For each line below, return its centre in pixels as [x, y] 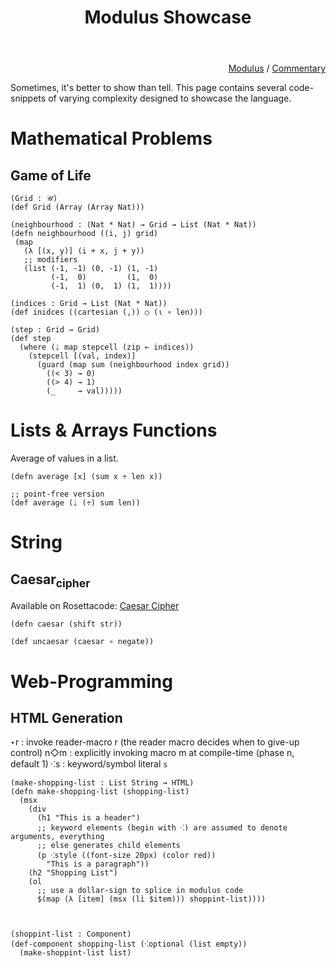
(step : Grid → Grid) [55, 330]
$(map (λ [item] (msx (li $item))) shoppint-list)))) [151, 899]
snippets [28, 98]
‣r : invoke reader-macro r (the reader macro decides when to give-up [155, 742]
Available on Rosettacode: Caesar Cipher [95, 606]
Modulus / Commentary [277, 68]
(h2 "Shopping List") [73, 873]
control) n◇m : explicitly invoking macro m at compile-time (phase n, [152, 753]
